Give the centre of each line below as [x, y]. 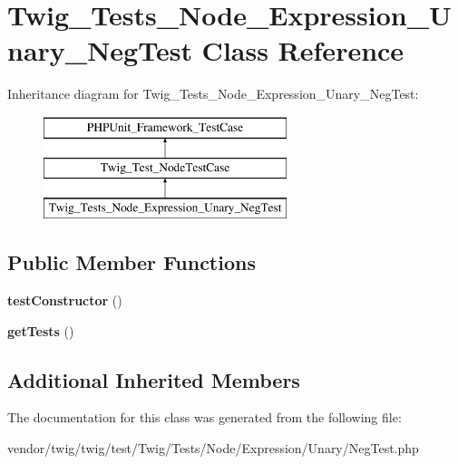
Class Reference [303, 50]
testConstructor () [65, 300]
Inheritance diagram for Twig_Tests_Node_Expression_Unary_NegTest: [213, 94]
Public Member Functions [132, 262]
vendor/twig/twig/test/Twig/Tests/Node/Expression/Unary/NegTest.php [213, 448]
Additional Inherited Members [154, 379]
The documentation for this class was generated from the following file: [205, 417]
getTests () [41, 330]
